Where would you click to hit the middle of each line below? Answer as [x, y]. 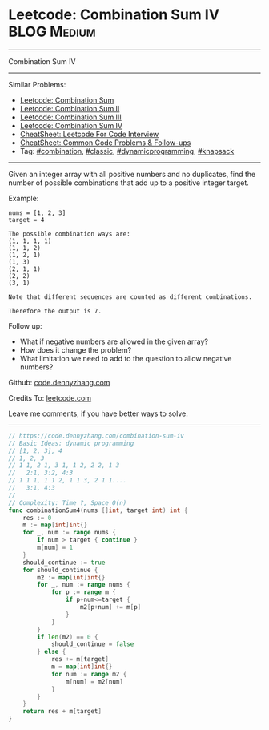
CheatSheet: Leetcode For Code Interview [89, 134]
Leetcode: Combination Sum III [70, 117]
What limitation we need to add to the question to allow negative [126, 358]
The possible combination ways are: [69, 234]
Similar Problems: [37, 84]
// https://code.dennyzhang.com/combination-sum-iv [96, 436]
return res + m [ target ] [62, 712]
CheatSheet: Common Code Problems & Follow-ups [105, 143]
